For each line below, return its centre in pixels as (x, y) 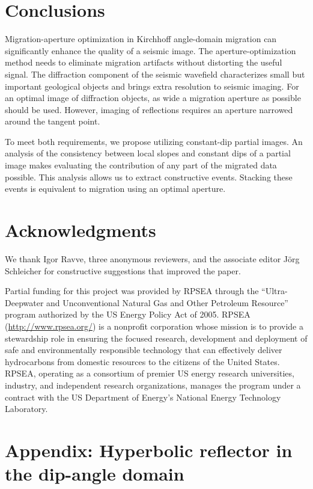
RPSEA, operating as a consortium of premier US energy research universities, (150, 373)
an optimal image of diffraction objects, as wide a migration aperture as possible (153, 98)
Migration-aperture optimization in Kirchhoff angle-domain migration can (141, 39)
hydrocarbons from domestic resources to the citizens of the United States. (142, 361)
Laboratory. (26, 409)
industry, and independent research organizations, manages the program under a (153, 385)
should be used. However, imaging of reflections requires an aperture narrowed (149, 109)
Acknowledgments (81, 230)
